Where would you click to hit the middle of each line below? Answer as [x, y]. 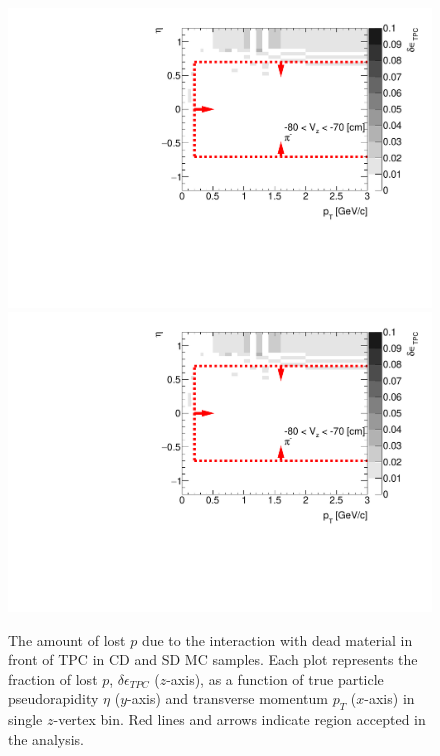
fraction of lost [53, 678]
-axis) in [389, 698]
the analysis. [46, 738]
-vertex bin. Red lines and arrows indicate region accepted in [239, 719]
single [25, 719]
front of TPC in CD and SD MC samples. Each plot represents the [213, 659]
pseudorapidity [53, 698]
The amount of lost [67, 639]
